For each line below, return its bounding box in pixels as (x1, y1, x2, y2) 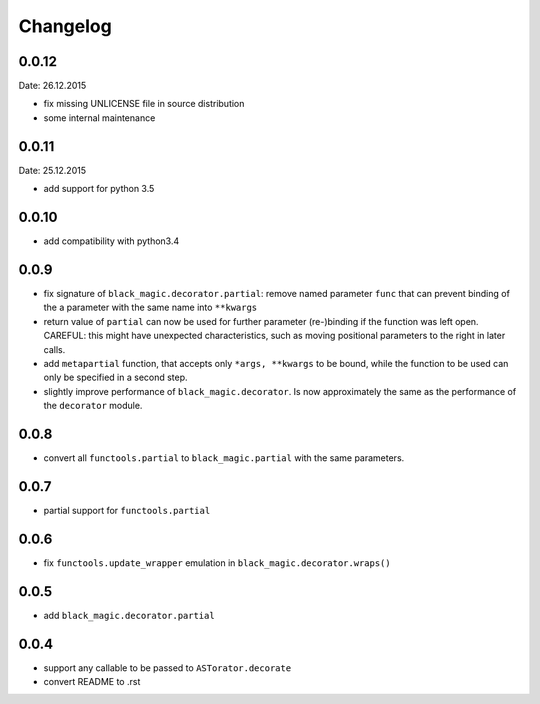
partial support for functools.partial (43, 504, 211, 516)
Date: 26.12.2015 (18, 80, 87, 92)
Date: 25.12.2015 (18, 164, 87, 176)
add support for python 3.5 (43, 183, 155, 195)
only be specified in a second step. (43, 371, 189, 384)
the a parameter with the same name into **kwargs (43, 301, 258, 314)
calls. (43, 343, 66, 355)
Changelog (18, 15, 112, 37)
